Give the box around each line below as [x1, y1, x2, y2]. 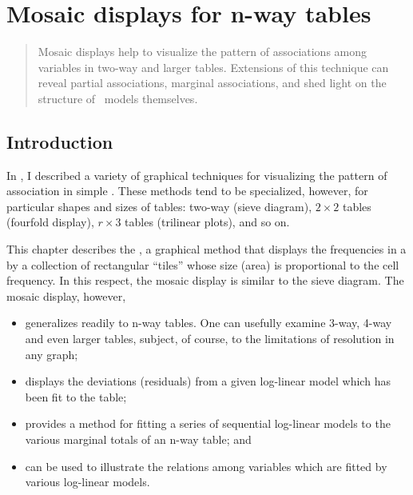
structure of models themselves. [38, 90, 198, 106]
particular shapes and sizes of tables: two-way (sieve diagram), [6, 198, 312, 214]
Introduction [6, 129, 113, 154]
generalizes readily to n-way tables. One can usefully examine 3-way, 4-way [25, 314, 392, 331]
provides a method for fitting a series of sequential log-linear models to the [25, 415, 391, 432]
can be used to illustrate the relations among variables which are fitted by [25, 457, 387, 474]
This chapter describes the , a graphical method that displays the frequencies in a [6, 241, 407, 257]
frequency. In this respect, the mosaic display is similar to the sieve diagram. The [6, 272, 404, 289]
